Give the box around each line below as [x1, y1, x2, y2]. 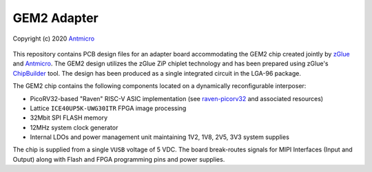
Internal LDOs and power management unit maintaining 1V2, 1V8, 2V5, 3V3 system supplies [30, 133, 289, 141]
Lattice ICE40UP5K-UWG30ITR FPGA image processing [30, 104, 187, 112]
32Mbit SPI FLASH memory [30, 114, 108, 122]
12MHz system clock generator [30, 123, 118, 131]
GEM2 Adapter [12, 10, 99, 25]
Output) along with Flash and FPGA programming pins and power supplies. [12, 155, 225, 163]
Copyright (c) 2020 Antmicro [12, 34, 95, 43]
